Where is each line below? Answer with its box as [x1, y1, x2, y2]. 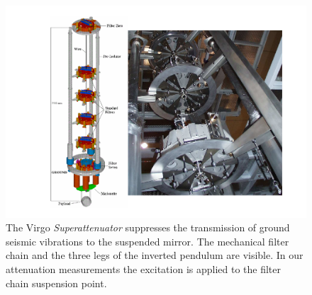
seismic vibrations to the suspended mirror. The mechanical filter [6, 233, 289, 248]
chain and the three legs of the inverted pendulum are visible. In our [6, 248, 303, 262]
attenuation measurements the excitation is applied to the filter [6, 262, 282, 277]
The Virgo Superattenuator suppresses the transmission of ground [6, 220, 290, 235]
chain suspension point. [6, 275, 107, 290]
